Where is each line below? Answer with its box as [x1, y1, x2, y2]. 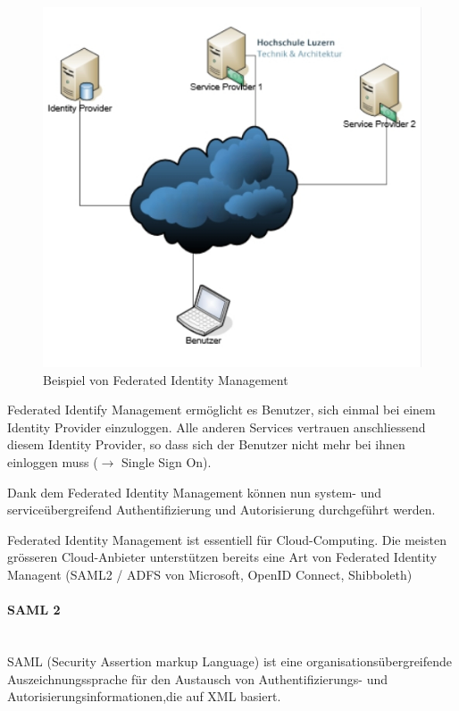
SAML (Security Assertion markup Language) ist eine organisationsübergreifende [7, 652, 453, 671]
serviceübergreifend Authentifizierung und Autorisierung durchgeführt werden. [7, 500, 436, 519]
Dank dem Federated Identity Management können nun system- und [7, 482, 382, 501]
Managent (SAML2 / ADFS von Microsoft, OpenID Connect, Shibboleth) [7, 565, 413, 584]
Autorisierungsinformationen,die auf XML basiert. [7, 687, 281, 706]
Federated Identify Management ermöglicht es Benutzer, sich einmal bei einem [7, 400, 436, 419]
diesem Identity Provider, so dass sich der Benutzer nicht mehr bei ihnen [7, 435, 405, 454]
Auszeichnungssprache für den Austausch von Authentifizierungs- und [7, 669, 388, 688]
